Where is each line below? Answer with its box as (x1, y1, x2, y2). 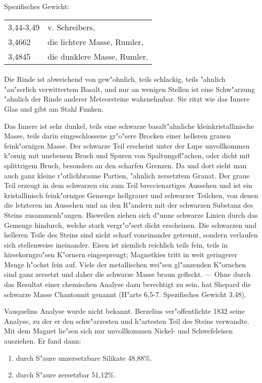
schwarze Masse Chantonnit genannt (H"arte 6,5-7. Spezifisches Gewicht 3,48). (4, 289, 246, 299)
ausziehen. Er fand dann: (4, 336, 81, 346)
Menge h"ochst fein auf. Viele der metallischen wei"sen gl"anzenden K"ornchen (4, 259, 246, 269)
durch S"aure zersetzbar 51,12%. (16, 369, 116, 380)
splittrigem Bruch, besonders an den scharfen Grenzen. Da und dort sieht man (4, 160, 247, 170)
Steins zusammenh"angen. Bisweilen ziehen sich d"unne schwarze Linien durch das (4, 209, 258, 220)
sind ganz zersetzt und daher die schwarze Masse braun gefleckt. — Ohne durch (4, 269, 251, 279)
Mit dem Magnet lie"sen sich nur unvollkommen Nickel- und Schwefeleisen (4, 325, 233, 336)
